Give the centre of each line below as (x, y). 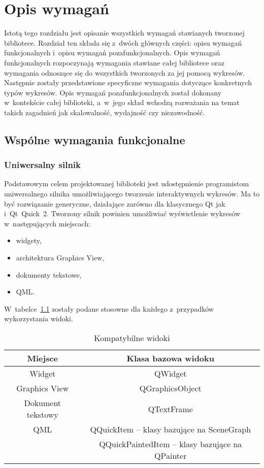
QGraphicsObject (170, 388)
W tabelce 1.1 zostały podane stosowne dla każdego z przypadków (109, 308)
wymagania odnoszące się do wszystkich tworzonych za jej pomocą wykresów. (125, 72)
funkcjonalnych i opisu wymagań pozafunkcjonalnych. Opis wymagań (112, 53)
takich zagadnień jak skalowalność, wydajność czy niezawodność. (105, 112)
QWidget (170, 373)
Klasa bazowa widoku (170, 358)
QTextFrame (170, 409)
